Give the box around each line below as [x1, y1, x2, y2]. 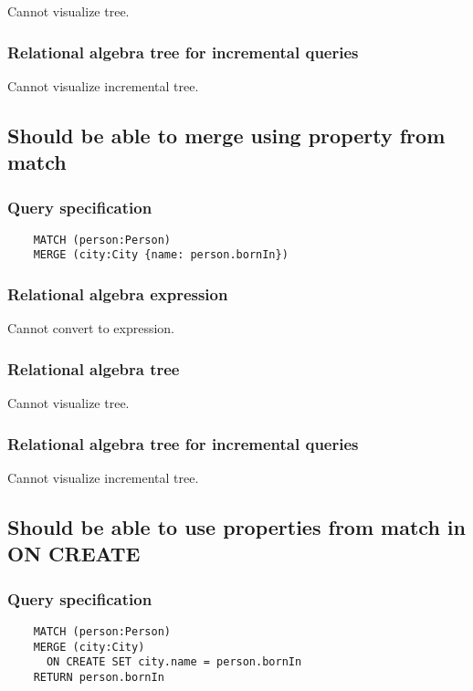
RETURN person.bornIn [33, 670, 164, 684]
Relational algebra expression [7, 283, 228, 306]
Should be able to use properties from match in [7, 512, 466, 540]
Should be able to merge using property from [7, 120, 446, 149]
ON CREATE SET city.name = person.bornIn [46, 655, 302, 669]
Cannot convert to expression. [7, 319, 175, 338]
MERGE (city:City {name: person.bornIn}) [33, 248, 289, 262]
